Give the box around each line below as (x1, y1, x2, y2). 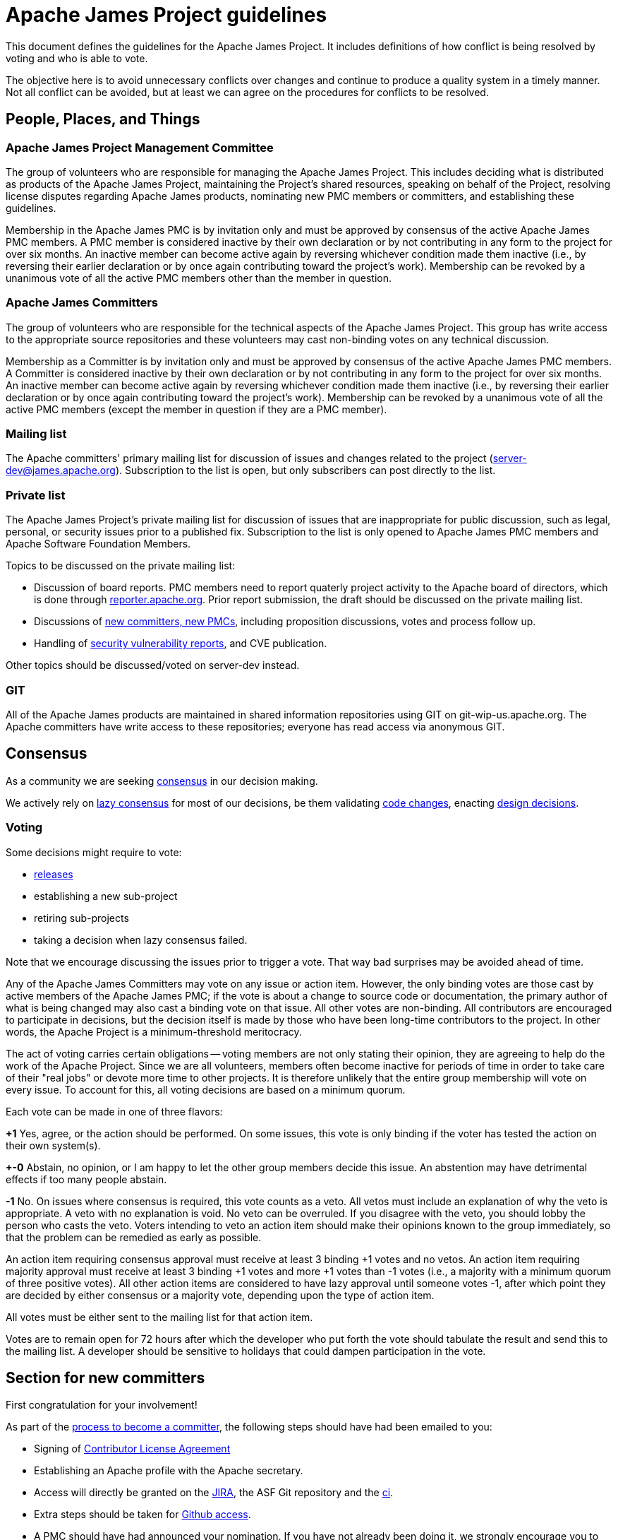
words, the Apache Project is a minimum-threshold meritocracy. (6, 1025, 302, 1038)
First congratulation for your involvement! (6, 1399, 198, 1411)
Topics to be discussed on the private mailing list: (6, 559, 236, 572)
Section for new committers (6, 1368, 205, 1387)
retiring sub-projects (34, 911, 129, 924)
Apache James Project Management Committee (6, 140, 274, 155)
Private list (6, 487, 66, 502)
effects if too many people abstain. (6, 1173, 167, 1185)
